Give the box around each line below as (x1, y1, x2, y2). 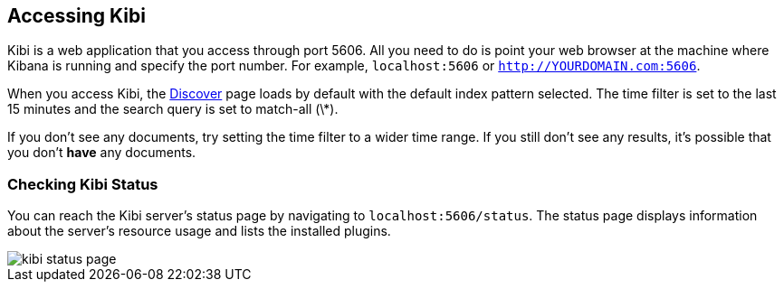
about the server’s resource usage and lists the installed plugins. (7, 223, 391, 239)
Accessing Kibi (7, 5, 146, 27)
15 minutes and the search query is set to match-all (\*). (7, 101, 339, 117)
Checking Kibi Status (7, 174, 158, 193)
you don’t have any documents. (7, 144, 196, 161)
